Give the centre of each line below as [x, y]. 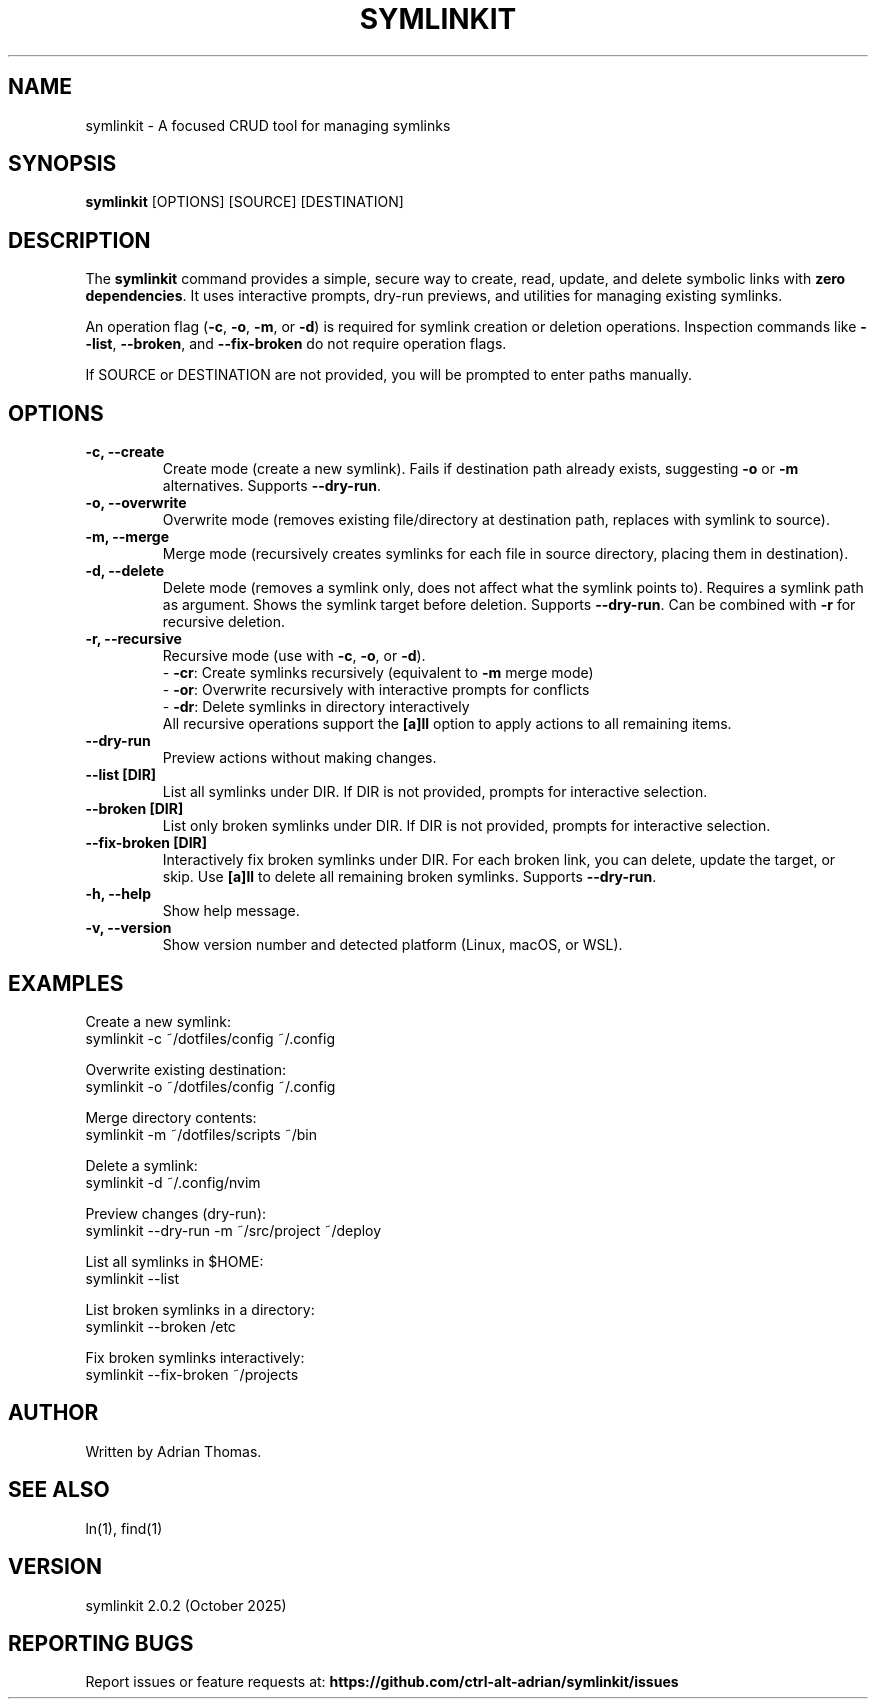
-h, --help [118, 894]
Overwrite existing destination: [185, 1069]
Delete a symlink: [141, 1165]
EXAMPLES [66, 983]
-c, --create [125, 452]
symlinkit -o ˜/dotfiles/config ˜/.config [210, 1086]
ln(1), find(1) [124, 1528]
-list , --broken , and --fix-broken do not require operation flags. [296, 344]
